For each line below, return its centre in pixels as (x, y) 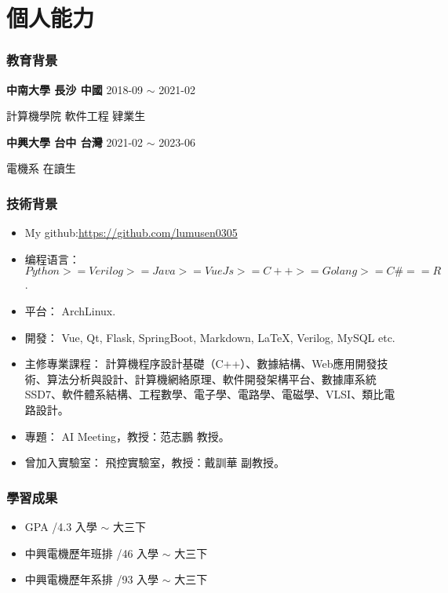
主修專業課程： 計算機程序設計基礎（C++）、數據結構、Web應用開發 (201, 364)
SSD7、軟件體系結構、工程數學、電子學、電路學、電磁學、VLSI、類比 (204, 394)
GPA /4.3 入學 (61, 526)
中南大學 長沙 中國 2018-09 (75, 89)
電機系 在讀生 (41, 168)
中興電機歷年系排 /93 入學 (92, 579)
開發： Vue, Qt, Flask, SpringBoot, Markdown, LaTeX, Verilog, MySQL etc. (210, 337)
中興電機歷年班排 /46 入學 (92, 553)
